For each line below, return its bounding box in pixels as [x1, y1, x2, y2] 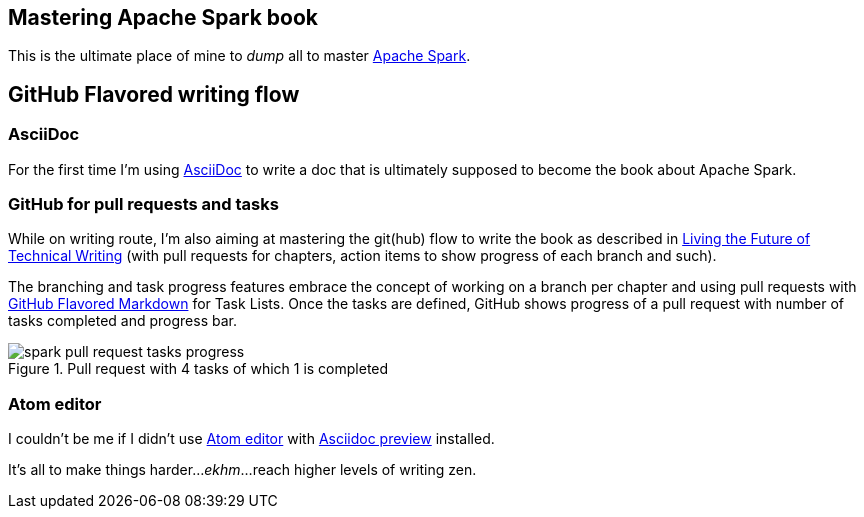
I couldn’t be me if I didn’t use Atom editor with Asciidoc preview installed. [8, 430, 495, 448]
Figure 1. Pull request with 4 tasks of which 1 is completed [8, 360, 389, 378]
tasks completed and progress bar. [8, 312, 237, 330]
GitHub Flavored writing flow [8, 81, 300, 107]
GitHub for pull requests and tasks [8, 194, 279, 215]
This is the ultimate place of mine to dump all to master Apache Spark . [8, 47, 471, 65]
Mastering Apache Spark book [8, 5, 318, 30]
